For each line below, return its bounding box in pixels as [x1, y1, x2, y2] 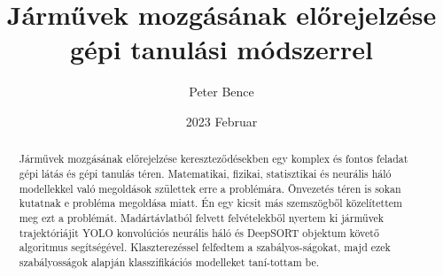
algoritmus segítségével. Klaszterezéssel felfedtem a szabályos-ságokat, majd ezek [19, 240, 391, 255]
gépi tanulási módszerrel [69, 31, 374, 67]
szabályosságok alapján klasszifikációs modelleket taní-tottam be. [19, 254, 320, 269]
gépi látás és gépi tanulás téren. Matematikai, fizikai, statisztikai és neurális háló [19, 165, 392, 180]
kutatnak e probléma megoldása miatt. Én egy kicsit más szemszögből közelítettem [19, 195, 402, 211]
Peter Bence [189, 82, 254, 101]
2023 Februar [185, 111, 258, 130]
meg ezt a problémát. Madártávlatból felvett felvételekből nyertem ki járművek [19, 210, 385, 225]
